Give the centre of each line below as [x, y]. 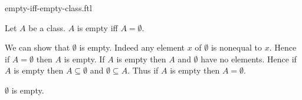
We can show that [37, 47]
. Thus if [143, 70]
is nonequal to [237, 47]
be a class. [47, 27]
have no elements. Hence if [249, 59]
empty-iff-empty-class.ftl [48, 8]
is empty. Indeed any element [132, 47]
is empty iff [97, 27]
